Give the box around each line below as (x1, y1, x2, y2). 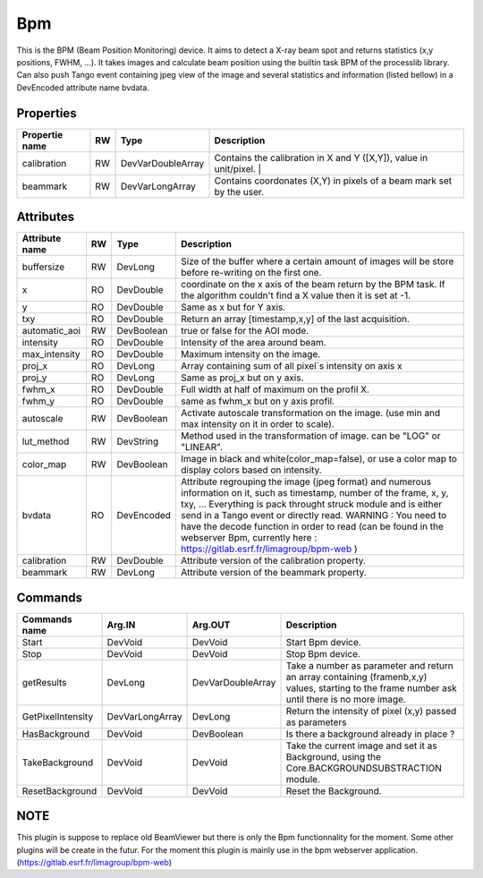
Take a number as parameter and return (285, 659, 453, 671)
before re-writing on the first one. (180, 267, 322, 279)
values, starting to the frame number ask (285, 681, 458, 694)
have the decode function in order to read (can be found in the (180, 520, 445, 533)
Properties (16, 106, 77, 121)
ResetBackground (21, 784, 97, 797)
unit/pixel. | (214, 162, 262, 175)
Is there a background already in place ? (285, 728, 455, 740)
